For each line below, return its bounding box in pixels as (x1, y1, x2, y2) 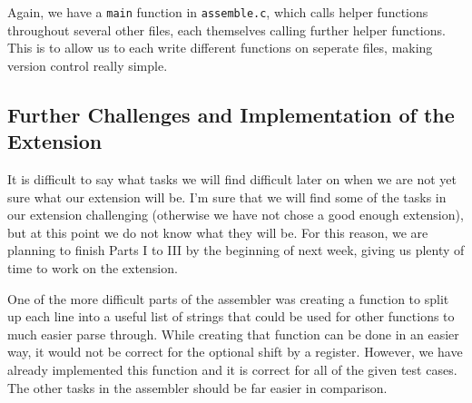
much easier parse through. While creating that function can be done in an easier (7, 324, 459, 343)
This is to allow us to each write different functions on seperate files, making (7, 38, 433, 57)
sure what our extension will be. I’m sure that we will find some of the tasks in (7, 187, 447, 206)
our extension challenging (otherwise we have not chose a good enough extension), (7, 205, 464, 224)
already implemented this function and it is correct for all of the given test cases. (7, 359, 457, 378)
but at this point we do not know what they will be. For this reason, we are (7, 222, 428, 241)
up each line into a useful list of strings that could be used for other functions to (7, 307, 455, 326)
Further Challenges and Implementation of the (7, 100, 455, 128)
